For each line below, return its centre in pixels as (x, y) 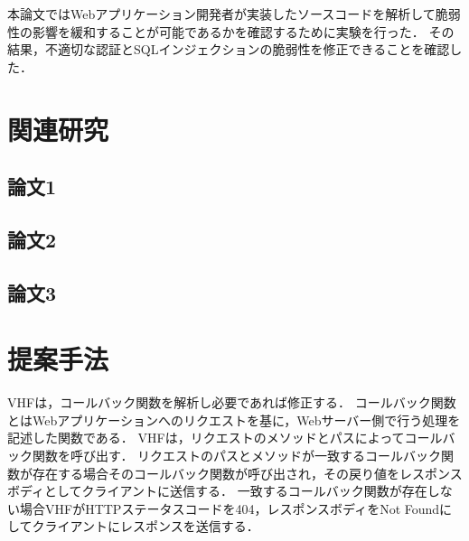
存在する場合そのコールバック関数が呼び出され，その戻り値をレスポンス (247, 473)
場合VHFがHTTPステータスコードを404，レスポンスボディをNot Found (230, 508)
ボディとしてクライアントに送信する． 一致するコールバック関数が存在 (217, 491)
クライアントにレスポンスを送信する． (145, 526)
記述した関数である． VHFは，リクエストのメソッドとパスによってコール (225, 438)
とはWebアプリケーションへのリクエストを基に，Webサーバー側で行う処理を (234, 420)
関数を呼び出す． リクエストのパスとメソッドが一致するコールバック (237, 455)
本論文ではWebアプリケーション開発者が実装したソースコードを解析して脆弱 (234, 14)
